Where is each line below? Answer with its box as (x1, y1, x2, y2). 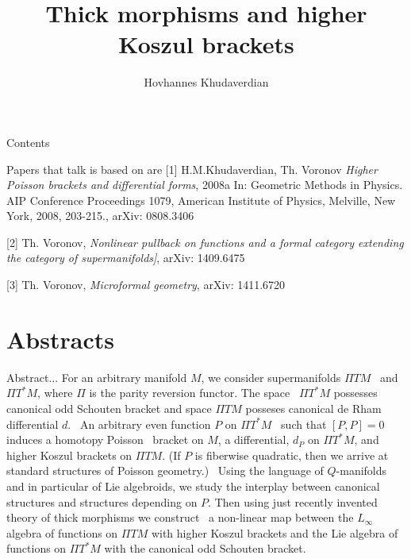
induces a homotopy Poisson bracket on (6, 431, 204, 448)
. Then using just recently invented (208, 493, 378, 510)
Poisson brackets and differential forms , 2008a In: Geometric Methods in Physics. (6, 176, 403, 193)
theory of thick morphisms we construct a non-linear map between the (6, 509, 354, 526)
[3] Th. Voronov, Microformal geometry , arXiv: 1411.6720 (6, 276, 286, 293)
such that (281, 415, 327, 432)
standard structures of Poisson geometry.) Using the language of (6, 462, 324, 479)
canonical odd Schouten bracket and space (6, 399, 212, 416)
